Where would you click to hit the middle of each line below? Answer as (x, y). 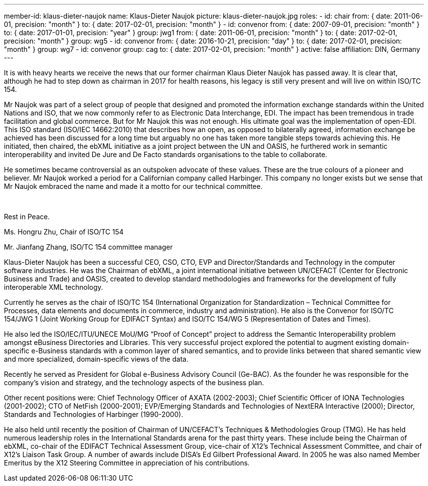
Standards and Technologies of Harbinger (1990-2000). (94, 414)
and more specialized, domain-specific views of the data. (96, 359)
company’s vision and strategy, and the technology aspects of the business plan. (134, 382)
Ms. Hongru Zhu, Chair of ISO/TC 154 (64, 232)
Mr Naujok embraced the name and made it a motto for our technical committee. (133, 186)
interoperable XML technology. (53, 287)
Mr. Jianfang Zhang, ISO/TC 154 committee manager (88, 247)
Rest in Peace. (27, 217)
